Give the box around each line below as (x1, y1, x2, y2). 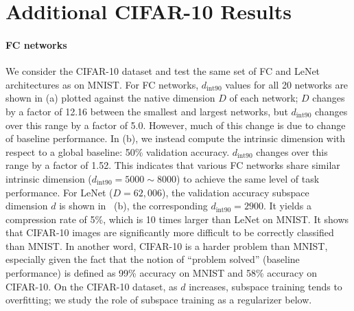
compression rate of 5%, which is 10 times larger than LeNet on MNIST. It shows (5, 211, 349, 226)
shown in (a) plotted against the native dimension (5, 91, 215, 105)
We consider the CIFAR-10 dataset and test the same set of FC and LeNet (5, 64, 320, 78)
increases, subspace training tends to (189, 279, 342, 293)
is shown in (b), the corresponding (59, 198, 208, 213)
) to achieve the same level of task (176, 171, 320, 185)
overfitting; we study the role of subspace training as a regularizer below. (5, 292, 312, 307)
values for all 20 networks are (225, 77, 349, 91)
